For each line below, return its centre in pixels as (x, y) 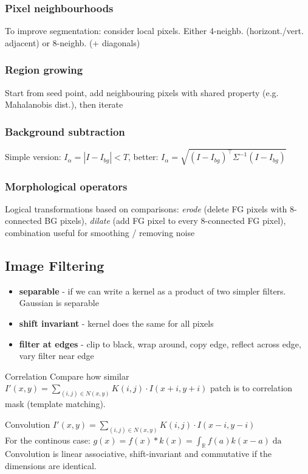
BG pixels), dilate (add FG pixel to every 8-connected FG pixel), (165, 221)
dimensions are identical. (51, 466)
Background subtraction (65, 131)
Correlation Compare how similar (67, 376)
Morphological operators (66, 186)
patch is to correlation (252, 388)
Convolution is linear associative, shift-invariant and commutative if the (139, 454)
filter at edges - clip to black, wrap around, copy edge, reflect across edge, (160, 343)
